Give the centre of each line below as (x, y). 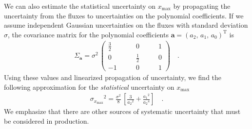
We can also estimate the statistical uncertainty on (80, 6)
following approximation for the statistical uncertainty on (89, 87)
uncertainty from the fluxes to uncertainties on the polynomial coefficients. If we (124, 15)
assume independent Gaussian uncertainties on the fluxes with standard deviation (126, 25)
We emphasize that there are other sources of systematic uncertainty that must (122, 111)
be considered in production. (47, 121)
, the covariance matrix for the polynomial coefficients (88, 34)
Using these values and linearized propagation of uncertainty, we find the (113, 77)
